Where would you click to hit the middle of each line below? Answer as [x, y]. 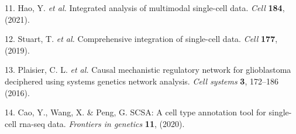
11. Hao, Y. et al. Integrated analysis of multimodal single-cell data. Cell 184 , [145, 8]
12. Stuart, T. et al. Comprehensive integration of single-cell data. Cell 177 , [141, 39]
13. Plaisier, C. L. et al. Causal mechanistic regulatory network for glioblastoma [148, 70]
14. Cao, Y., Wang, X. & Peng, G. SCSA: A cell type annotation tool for [135, 112]
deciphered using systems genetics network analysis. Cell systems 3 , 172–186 [142, 81]
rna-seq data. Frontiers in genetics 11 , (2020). [102, 123]
